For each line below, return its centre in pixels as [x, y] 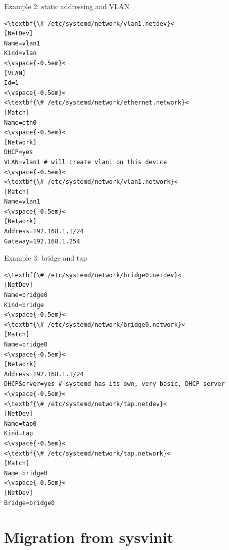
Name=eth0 [20, 122]
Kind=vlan [20, 53]
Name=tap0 [20, 423]
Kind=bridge [24, 305]
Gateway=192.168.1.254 [42, 241]
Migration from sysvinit [89, 537]
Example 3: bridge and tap [45, 258]
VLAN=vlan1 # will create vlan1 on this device [86, 162]
